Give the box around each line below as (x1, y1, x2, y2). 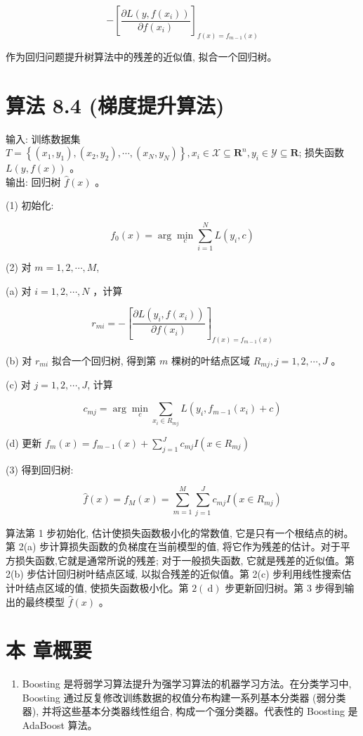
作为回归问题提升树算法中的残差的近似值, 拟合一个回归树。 (6, 49, 277, 63)
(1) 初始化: (6, 198, 54, 212)
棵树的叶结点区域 (171, 353, 250, 367)
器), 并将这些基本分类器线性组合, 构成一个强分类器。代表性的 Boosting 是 (22, 704, 358, 718)
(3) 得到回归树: (6, 462, 74, 476)
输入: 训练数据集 (6, 131, 81, 146)
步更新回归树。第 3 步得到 (225, 580, 345, 595)
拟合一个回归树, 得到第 (51, 353, 157, 367)
